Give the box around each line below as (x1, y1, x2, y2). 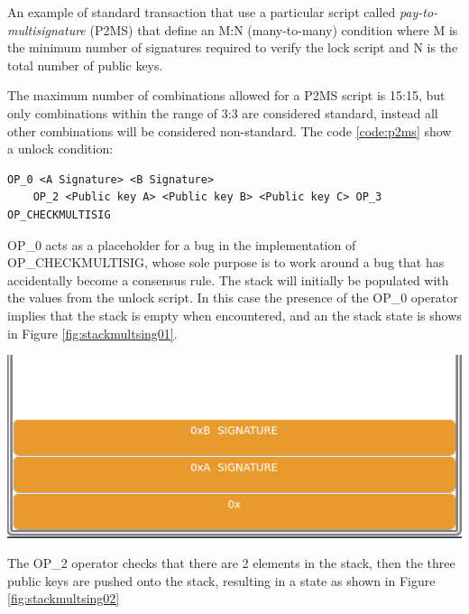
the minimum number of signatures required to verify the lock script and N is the (7, 38, 458, 57)
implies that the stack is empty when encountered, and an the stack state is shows (7, 305, 462, 324)
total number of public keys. (7, 55, 163, 74)
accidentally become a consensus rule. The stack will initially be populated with (7, 270, 449, 289)
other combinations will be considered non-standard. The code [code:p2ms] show (7, 121, 452, 140)
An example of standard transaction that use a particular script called (7, 3, 396, 21)
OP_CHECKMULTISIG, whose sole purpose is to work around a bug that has (7, 253, 445, 272)
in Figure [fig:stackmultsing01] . (7, 323, 178, 342)
